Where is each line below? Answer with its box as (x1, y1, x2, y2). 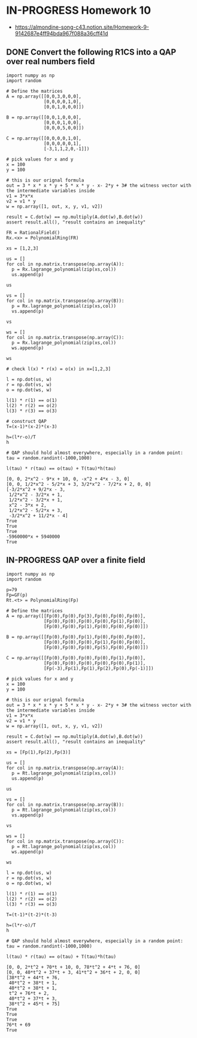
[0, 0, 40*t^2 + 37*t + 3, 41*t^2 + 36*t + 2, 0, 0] (6, 969, 141, 975)
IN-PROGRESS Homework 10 (6, 4, 151, 17)
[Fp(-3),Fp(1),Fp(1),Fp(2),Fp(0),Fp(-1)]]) (44, 665, 154, 671)
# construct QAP (6, 418, 47, 424)
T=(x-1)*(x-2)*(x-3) (6, 423, 58, 429)
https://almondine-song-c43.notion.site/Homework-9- (14, 23, 150, 31)
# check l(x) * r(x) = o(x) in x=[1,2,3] (6, 366, 111, 372)
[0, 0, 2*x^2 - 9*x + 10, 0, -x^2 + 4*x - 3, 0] (6, 476, 130, 482)
